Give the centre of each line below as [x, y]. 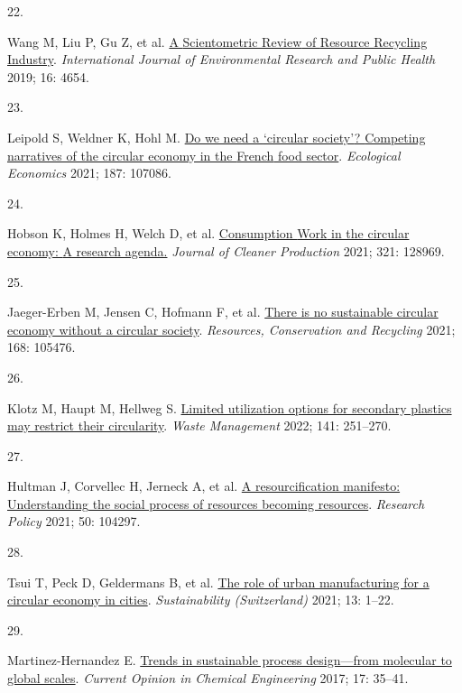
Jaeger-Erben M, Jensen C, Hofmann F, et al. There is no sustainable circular [223, 312]
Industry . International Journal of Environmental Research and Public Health [222, 59]
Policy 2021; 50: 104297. [74, 521]
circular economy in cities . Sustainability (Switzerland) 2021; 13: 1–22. [201, 600]
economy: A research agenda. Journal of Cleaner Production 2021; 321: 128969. [226, 250]
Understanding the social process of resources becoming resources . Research [216, 503]
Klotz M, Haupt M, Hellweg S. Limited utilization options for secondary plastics [230, 407]
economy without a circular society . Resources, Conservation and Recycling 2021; [231, 329]
